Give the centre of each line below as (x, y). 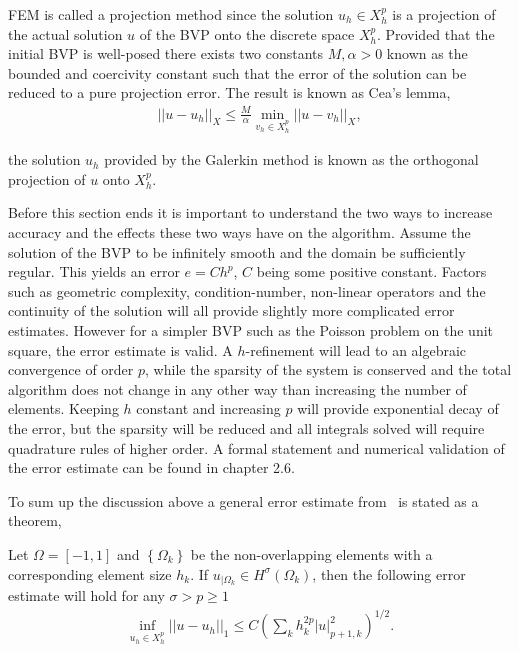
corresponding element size (90, 573)
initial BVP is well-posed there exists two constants (166, 53)
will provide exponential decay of (398, 408)
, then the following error (389, 573)
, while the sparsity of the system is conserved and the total (328, 369)
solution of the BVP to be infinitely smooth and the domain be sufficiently (237, 251)
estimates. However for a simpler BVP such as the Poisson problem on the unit (251, 330)
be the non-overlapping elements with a (311, 553)
